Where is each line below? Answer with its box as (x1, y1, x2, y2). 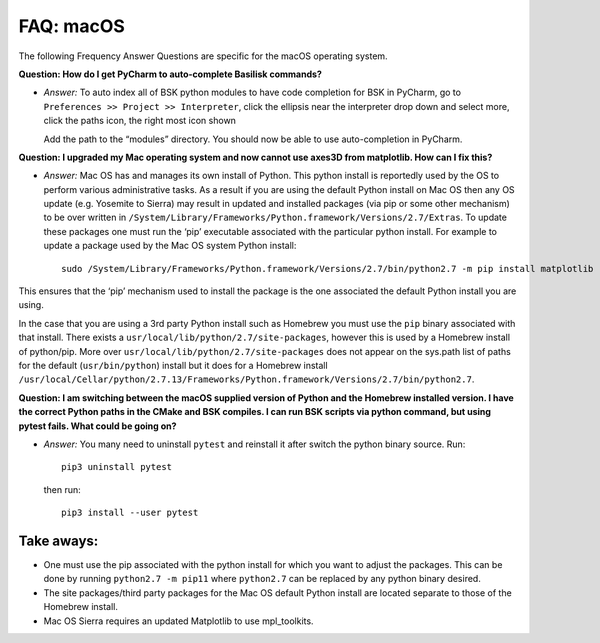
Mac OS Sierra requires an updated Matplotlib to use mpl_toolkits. (43, 615, 314, 627)
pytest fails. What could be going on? (18, 420, 177, 432)
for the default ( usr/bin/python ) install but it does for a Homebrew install (18, 359, 329, 371)
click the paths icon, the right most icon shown (43, 115, 237, 127)
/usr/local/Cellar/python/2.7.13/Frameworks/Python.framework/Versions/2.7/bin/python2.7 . (18, 373, 475, 385)
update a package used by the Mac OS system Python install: (43, 240, 297, 252)
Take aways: (18, 532, 99, 549)
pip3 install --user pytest (61, 507, 199, 519)
